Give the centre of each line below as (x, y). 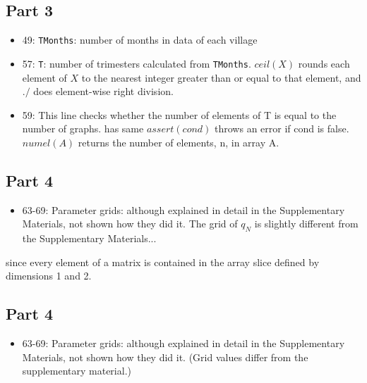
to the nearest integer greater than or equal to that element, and (221, 77)
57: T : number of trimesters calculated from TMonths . (137, 63)
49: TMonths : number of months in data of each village (140, 40)
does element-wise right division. (103, 91)
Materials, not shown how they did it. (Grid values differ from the (165, 357)
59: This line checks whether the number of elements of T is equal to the (179, 114)
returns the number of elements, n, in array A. (179, 142)
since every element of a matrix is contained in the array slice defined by (163, 262)
